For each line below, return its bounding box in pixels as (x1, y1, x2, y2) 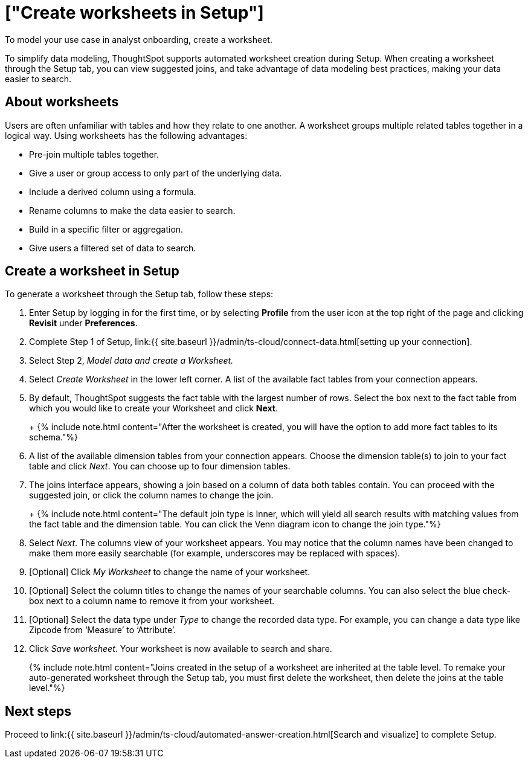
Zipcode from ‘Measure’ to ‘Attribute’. (29, 625, 176, 636)
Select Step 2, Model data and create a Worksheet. (29, 355, 234, 366)
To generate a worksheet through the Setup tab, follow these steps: (5, 289, 274, 300)
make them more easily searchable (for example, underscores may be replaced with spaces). (29, 548, 401, 559)
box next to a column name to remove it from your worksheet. (29, 596, 275, 607)
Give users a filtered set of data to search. (29, 242, 196, 253)
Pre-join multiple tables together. (29, 149, 159, 159)
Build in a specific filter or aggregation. (29, 224, 184, 234)
